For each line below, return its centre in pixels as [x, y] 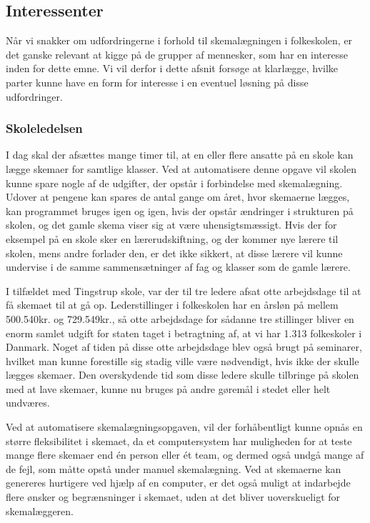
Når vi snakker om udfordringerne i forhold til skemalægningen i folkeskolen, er [179, 40]
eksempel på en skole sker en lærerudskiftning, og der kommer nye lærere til [172, 238]
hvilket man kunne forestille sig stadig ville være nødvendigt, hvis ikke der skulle [182, 360]
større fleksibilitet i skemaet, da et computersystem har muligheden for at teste [179, 440]
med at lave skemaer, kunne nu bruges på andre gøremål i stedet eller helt [168, 388]
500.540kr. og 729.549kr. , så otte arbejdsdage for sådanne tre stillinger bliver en [180, 318]
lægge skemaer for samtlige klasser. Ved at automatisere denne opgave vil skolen [181, 168]
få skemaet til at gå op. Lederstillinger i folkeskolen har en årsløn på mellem [172, 305]
